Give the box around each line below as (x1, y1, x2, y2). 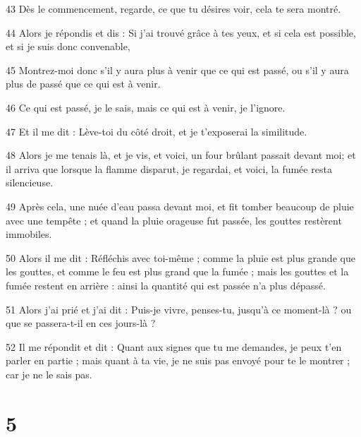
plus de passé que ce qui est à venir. (6, 76, 161, 91)
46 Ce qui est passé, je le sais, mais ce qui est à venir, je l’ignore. (6, 100, 286, 114)
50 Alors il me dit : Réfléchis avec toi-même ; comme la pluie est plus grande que (6, 250, 355, 265)
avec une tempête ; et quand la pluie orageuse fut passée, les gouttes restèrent (6, 212, 342, 227)
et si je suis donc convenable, (6, 39, 130, 54)
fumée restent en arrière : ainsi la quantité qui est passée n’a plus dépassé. (6, 277, 326, 292)
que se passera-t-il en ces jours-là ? (6, 316, 156, 330)
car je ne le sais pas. (6, 366, 92, 381)
